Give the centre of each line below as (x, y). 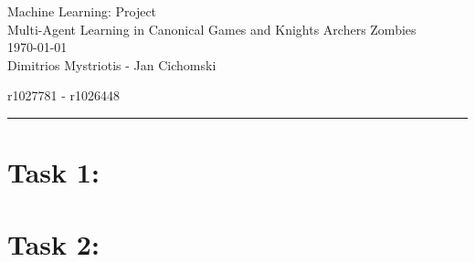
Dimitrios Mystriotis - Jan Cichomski (112, 64)
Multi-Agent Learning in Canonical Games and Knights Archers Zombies (212, 29)
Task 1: (53, 172)
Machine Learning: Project (82, 11)
